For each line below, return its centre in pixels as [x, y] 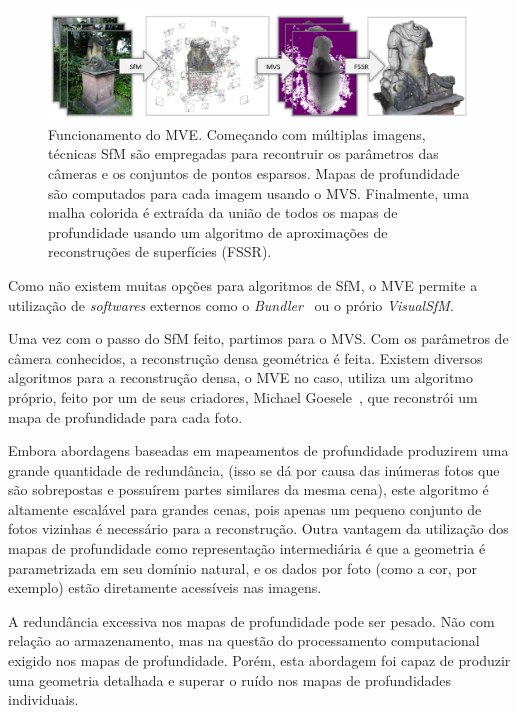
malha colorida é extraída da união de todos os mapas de [223, 212]
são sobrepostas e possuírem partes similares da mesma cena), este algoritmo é [248, 489]
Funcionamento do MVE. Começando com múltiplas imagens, [237, 133]
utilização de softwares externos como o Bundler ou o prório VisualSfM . [231, 304]
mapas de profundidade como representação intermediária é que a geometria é [247, 548]
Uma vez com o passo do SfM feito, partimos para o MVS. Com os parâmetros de [258, 338]
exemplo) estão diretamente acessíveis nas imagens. [165, 587]
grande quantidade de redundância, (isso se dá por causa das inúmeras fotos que [254, 469]
